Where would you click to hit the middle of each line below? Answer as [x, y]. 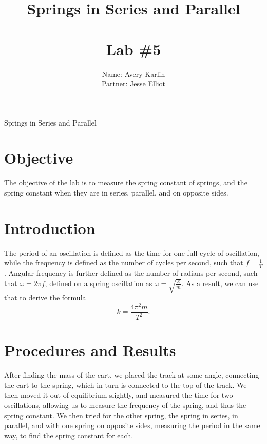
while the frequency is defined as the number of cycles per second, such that [124, 263]
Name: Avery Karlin [133, 73]
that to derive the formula [45, 297]
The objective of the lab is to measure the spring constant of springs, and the [126, 182]
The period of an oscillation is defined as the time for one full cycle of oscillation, [132, 252]
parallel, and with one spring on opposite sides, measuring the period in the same [132, 425]
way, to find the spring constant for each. [69, 435]
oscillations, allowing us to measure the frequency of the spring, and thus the [125, 405]
